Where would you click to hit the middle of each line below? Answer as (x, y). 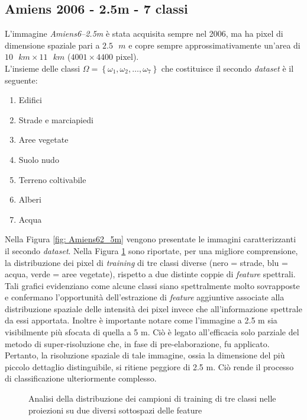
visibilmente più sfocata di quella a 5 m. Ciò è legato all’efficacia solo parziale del (152, 332)
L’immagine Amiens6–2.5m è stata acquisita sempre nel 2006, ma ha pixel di (144, 33)
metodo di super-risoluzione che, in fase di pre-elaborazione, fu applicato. (137, 343)
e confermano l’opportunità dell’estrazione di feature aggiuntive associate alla (145, 297)
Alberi (30, 199)
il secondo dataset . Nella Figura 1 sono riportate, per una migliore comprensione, (151, 250)
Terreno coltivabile (52, 179)
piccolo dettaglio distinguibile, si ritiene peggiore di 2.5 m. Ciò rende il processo (149, 366)
